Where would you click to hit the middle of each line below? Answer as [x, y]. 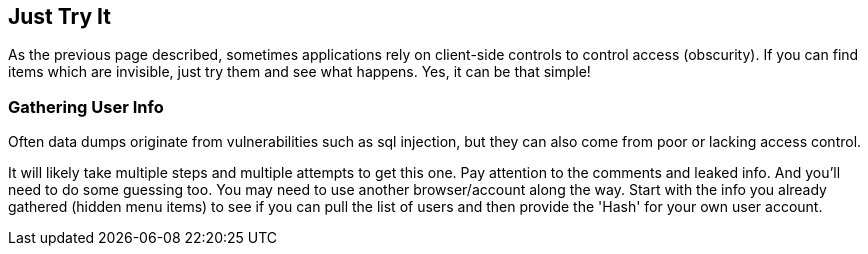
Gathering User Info [86, 106]
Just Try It [59, 16]
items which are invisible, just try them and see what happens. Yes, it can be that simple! [299, 72]
